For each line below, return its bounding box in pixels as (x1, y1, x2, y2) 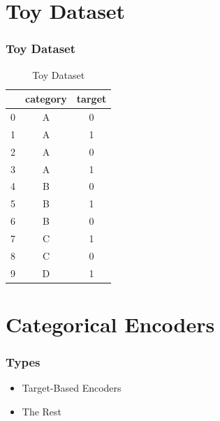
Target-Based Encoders (22, 381, 122, 395)
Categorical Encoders (6, 309, 215, 338)
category (25, 91, 67, 106)
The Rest (22, 404, 62, 418)
